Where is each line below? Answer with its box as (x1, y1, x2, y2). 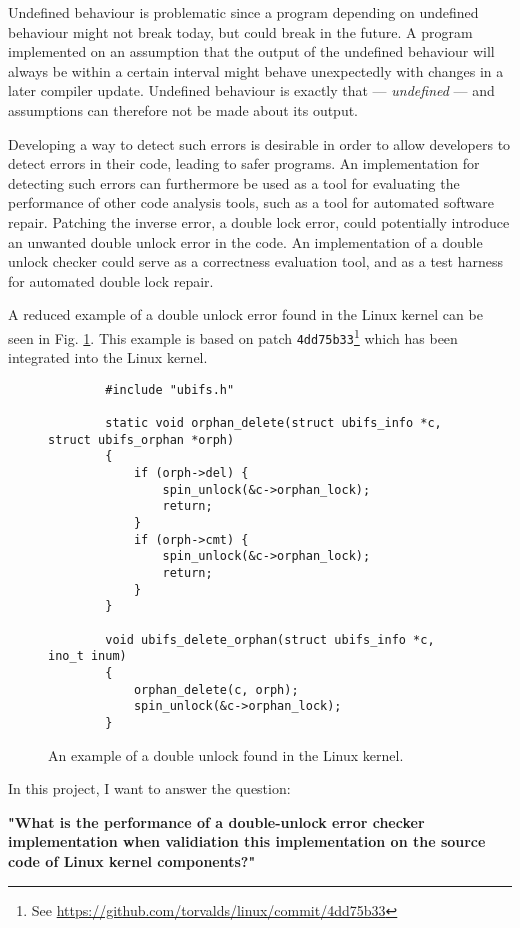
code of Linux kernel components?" (8, 850, 256, 871)
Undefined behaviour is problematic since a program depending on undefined (8, 2, 479, 22)
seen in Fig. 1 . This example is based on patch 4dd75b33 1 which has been (8, 324, 458, 348)
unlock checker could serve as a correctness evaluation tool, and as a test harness (8, 251, 504, 272)
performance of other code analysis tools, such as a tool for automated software (8, 192, 494, 213)
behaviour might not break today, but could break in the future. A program (8, 21, 473, 42)
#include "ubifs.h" (105, 382, 235, 397)
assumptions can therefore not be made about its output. (8, 99, 359, 120)
